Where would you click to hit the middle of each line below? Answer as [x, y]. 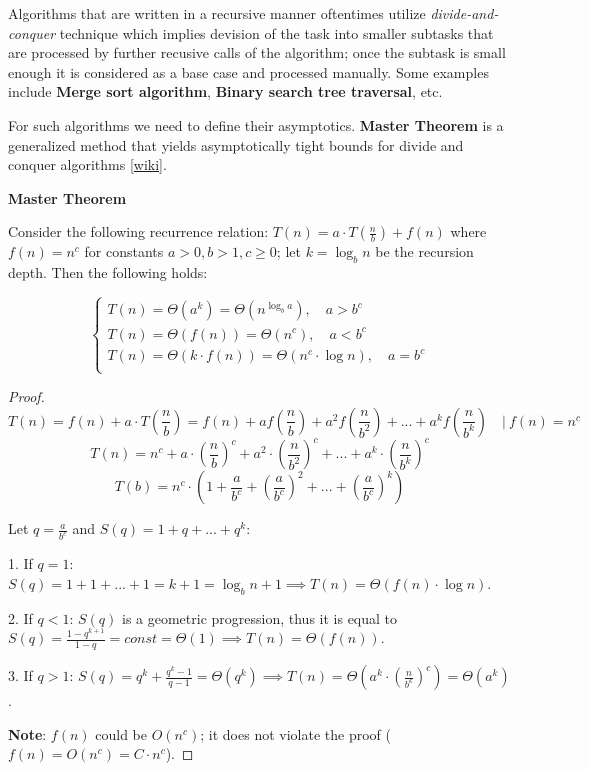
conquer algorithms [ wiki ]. [87, 164]
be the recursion [424, 251]
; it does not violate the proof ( [295, 733]
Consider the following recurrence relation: [138, 231]
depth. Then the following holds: [108, 272]
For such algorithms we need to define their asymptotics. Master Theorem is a [256, 124]
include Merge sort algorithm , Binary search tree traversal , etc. [225, 91]
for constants [124, 251]
